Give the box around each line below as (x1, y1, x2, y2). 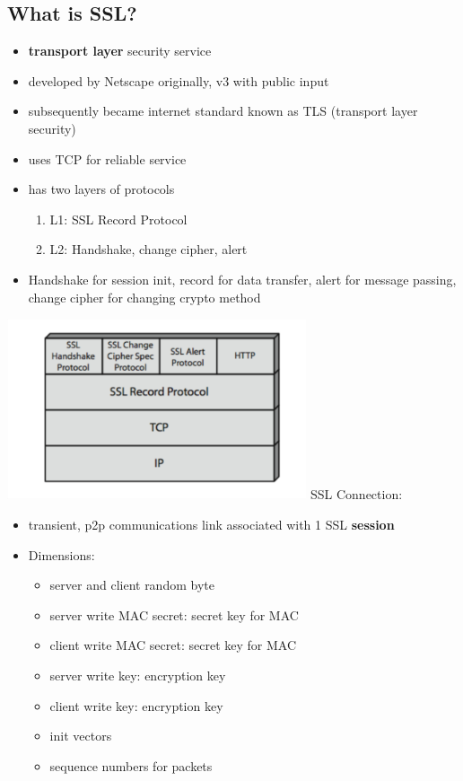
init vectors (49, 726, 112, 745)
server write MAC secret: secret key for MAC (49, 605, 299, 624)
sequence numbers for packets (49, 756, 213, 775)
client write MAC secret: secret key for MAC (49, 636, 297, 654)
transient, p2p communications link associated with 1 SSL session (28, 515, 395, 534)
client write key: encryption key (49, 696, 223, 715)
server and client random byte (49, 575, 214, 594)
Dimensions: (28, 545, 95, 564)
